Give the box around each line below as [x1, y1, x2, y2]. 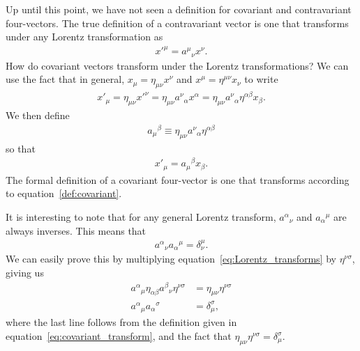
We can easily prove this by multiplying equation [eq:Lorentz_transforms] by [6, 251, 336, 266]
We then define [6, 108, 70, 123]
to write [244, 72, 278, 86]
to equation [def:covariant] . [6, 186, 122, 201]
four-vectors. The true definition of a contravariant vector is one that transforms [6, 15, 349, 30]
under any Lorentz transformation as [6, 29, 163, 44]
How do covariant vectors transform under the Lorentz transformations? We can [6, 58, 349, 72]
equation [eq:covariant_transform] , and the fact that [6, 329, 232, 343]
